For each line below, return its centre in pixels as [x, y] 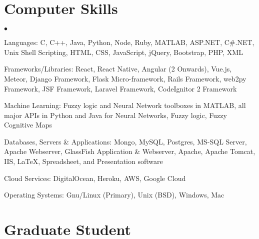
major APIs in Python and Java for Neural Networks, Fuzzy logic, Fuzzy [115, 115]
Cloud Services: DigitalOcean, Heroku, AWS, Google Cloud [95, 178]
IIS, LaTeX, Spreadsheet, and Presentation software [83, 161]
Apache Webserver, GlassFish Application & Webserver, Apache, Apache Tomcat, [130, 151]
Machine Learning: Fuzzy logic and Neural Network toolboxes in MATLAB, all [125, 105]
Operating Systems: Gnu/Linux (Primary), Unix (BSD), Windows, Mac [114, 195]
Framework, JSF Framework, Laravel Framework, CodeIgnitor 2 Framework [120, 88]
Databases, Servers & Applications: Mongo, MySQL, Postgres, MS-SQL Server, [125, 141]
